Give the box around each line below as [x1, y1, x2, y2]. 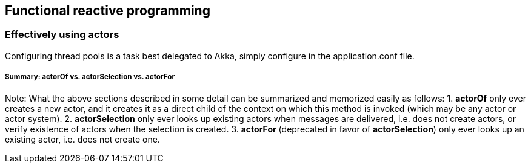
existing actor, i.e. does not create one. [5, 134, 160, 144]
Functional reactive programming [5, 3, 210, 18]
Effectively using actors [5, 28, 119, 41]
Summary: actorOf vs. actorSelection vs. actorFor [5, 73, 175, 82]
